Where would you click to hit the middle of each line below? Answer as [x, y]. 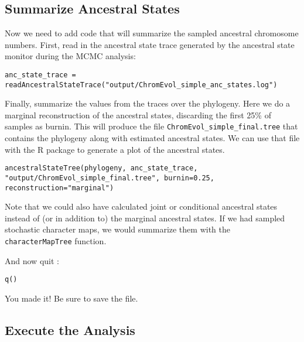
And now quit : [32, 260]
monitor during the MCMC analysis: [70, 56]
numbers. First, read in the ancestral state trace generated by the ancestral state [150, 44]
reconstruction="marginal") [59, 188]
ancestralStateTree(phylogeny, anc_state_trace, [101, 168]
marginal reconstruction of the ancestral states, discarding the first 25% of [138, 114]
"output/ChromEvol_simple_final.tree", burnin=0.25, [110, 178]
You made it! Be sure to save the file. [71, 298]
